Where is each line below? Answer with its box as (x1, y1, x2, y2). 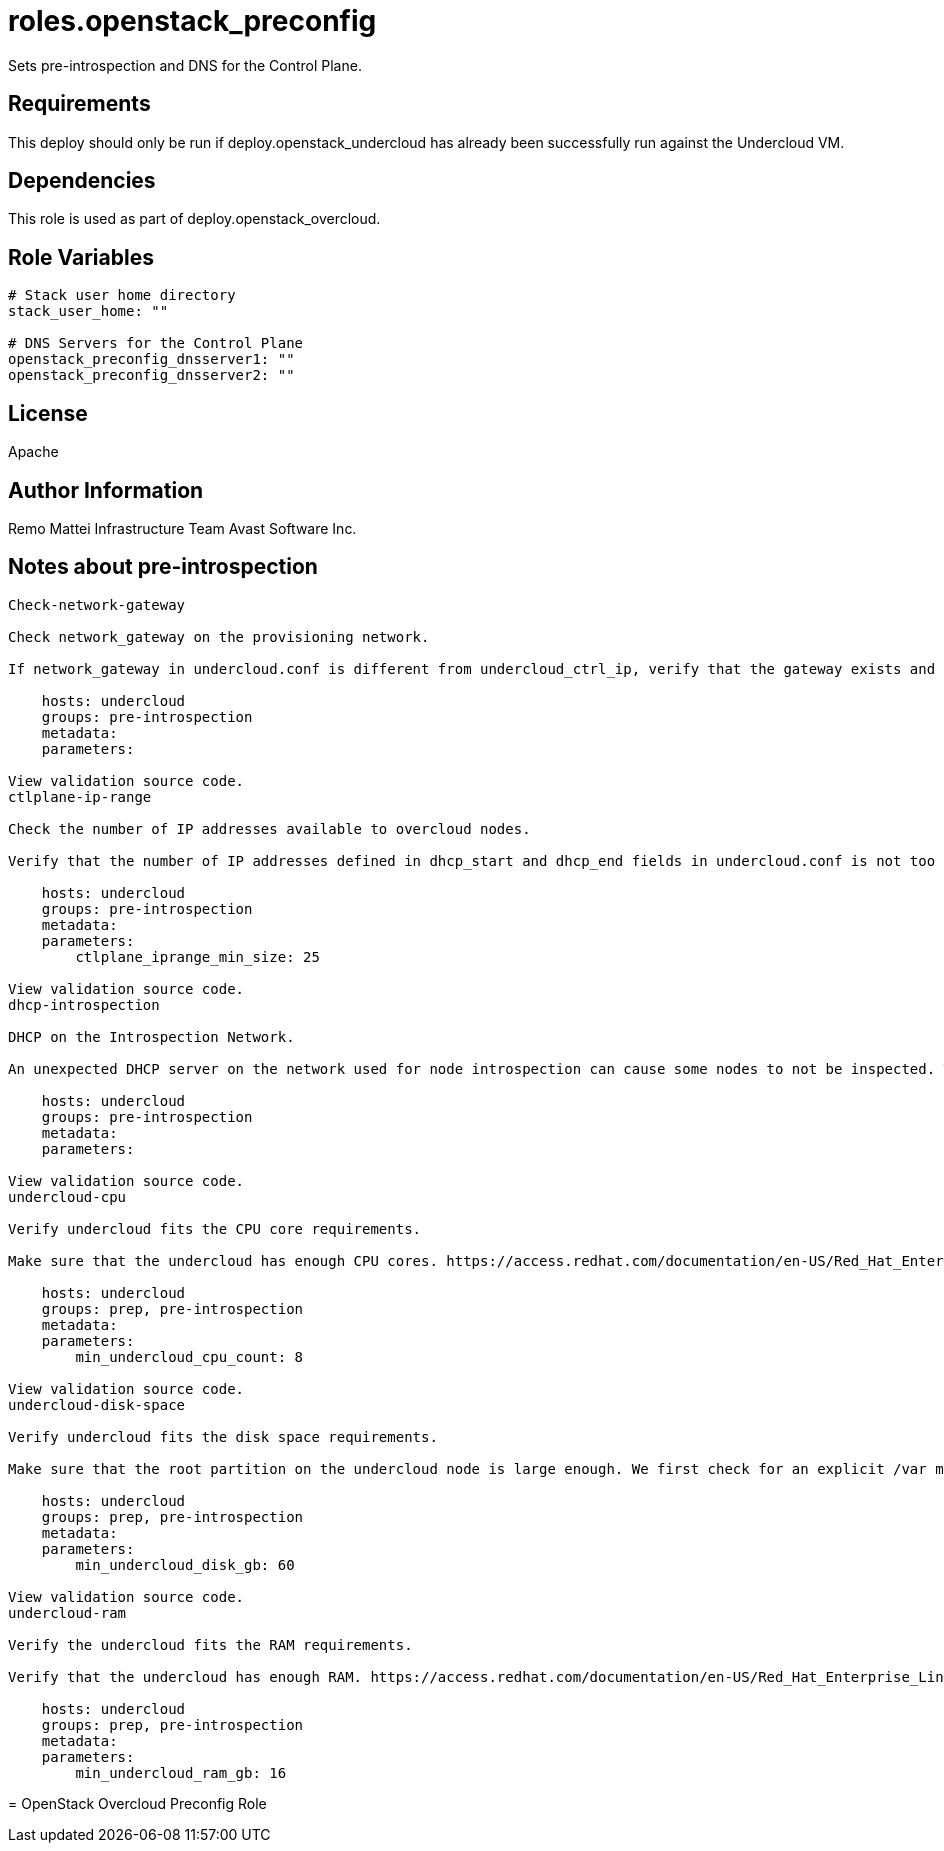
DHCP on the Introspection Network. (8, 1028, 295, 1045)
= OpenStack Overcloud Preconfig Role (8, 1794, 267, 1812)
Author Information (8, 477, 204, 503)
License (8, 400, 88, 426)
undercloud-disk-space (8, 1396, 186, 1413)
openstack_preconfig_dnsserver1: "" (8, 351, 295, 368)
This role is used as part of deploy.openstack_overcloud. (8, 210, 381, 228)
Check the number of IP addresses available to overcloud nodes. (8, 820, 531, 837)
